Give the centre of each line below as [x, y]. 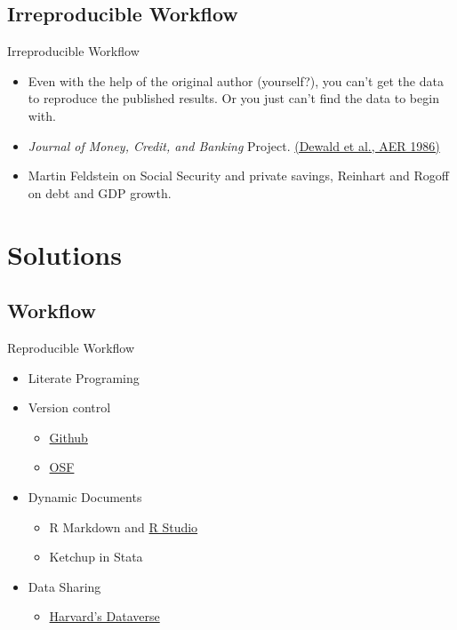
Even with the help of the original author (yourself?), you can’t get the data [236, 80]
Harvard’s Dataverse [104, 616]
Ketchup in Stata [96, 557]
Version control [69, 407]
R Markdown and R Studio [124, 526]
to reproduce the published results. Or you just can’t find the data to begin [233, 98]
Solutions [64, 254]
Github [68, 437]
